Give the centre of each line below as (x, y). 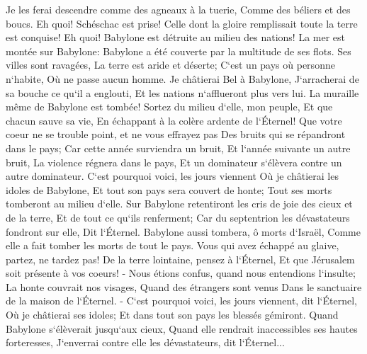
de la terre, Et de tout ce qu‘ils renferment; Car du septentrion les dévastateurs (178, 217)
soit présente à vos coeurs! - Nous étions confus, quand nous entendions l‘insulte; (181, 273)
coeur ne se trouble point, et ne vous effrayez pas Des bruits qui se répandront (176, 134)
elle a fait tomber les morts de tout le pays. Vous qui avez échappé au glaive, (173, 245)
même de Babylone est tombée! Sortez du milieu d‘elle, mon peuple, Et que (169, 107)
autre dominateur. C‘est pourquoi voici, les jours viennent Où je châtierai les (172, 176)
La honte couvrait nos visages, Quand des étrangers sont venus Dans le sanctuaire (184, 286)
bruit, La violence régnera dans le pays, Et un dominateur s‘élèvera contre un (174, 162)
